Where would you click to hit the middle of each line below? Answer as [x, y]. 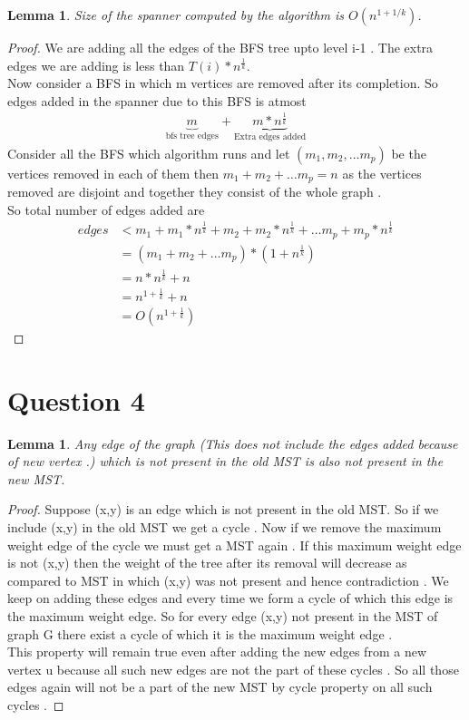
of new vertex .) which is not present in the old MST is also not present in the [225, 461]
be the [409, 153]
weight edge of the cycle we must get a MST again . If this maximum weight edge [234, 545]
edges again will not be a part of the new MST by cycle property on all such [220, 687]
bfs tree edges [192, 136]
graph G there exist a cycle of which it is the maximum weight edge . [200, 633]
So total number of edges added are [106, 209]
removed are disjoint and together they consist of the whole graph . [195, 192]
